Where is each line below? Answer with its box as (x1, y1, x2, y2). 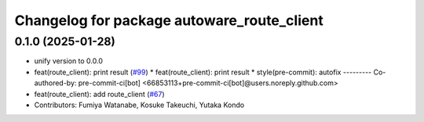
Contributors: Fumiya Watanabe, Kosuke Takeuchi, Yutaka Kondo (34, 100, 245, 109)
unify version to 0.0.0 (34, 56, 104, 66)
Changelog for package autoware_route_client (14, 12, 323, 29)
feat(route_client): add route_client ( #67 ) (34, 89, 165, 99)
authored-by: (34, 78, 77, 88)
